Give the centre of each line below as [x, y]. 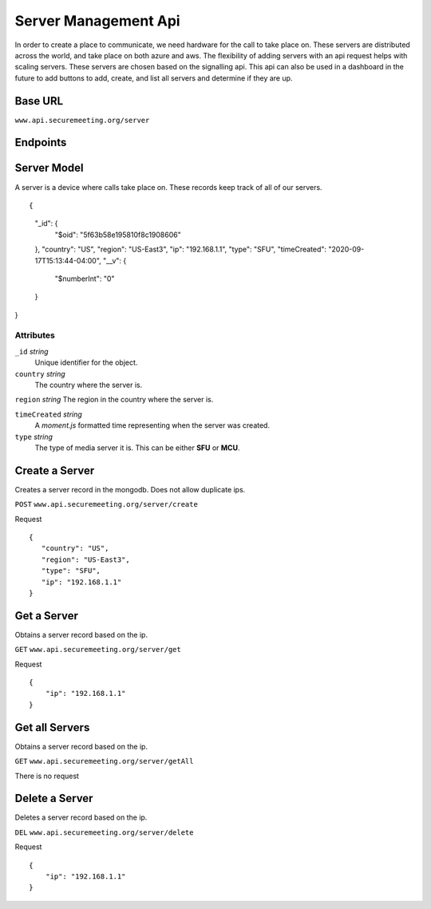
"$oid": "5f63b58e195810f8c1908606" [118, 235]
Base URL [39, 101]
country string [40, 373]
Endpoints [41, 142]
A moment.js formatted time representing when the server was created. [152, 425]
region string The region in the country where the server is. [114, 400]
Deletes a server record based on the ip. [81, 817]
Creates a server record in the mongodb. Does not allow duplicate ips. [130, 489]
